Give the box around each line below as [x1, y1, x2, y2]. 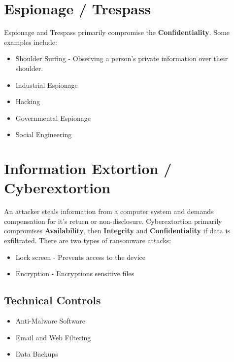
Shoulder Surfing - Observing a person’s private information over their [15, 53, 228, 64]
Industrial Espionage [15, 79, 78, 90]
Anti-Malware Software [15, 315, 86, 326]
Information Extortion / [4, 158, 172, 179]
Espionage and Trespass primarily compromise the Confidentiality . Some [4, 27, 230, 37]
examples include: [4, 36, 57, 47]
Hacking [15, 96, 40, 107]
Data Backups [15, 349, 58, 359]
